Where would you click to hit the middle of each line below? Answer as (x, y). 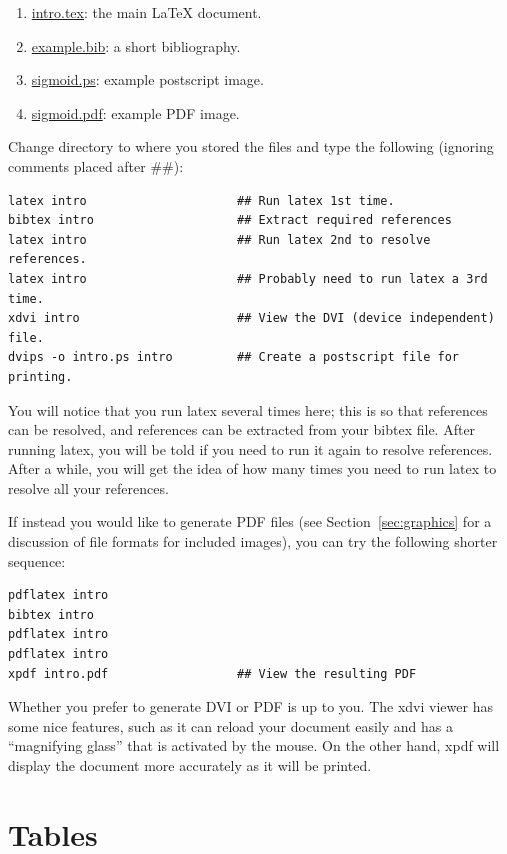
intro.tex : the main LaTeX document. (146, 12)
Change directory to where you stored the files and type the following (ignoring (251, 146)
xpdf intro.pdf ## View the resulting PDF (212, 673)
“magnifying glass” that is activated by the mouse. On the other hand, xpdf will (254, 745)
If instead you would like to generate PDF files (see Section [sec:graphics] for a (250, 521)
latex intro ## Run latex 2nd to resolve (219, 239)
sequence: (37, 560)
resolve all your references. (88, 487)
